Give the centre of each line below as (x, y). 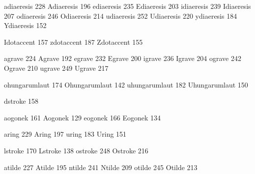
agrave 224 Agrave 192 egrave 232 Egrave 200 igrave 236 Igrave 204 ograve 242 (123, 58)
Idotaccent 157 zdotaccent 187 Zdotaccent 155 (73, 42)
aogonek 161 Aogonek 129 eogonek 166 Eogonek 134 (83, 117)
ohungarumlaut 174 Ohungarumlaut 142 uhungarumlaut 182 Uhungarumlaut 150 (126, 84)
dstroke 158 (21, 101)
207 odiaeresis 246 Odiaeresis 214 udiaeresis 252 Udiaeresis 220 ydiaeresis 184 (121, 15)
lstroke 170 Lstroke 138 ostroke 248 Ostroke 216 (76, 150)
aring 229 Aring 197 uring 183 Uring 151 (65, 134)
